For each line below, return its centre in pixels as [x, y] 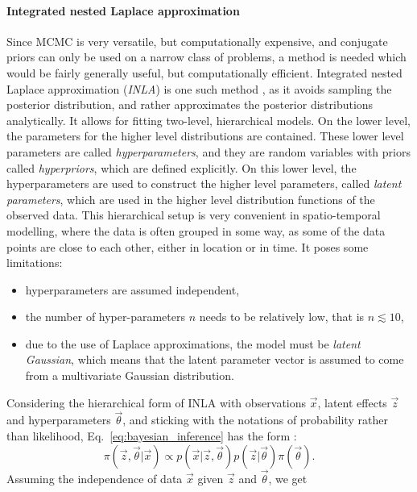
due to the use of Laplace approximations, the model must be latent [193, 343]
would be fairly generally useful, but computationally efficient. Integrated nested [204, 72]
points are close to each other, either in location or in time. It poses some [188, 246]
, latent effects [352, 402]
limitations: [35, 263]
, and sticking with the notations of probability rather [255, 420]
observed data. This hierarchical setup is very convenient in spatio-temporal [194, 215]
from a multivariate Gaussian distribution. [130, 375]
